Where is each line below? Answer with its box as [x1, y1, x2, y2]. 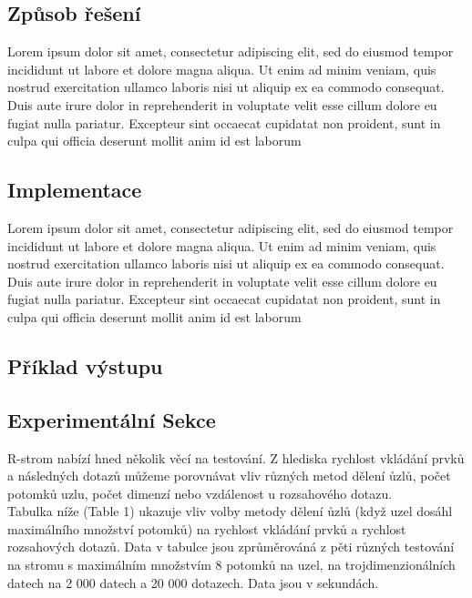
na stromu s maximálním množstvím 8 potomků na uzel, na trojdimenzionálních [7, 555, 456, 574]
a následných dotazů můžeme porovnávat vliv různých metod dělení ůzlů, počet [7, 466, 451, 485]
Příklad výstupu [7, 351, 163, 380]
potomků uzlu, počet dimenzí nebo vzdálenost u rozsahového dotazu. [7, 483, 393, 502]
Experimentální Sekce [7, 405, 216, 433]
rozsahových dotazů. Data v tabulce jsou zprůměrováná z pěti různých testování [7, 537, 455, 556]
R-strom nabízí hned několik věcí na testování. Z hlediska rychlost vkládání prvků [7, 448, 465, 467]
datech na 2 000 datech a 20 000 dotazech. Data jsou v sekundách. [7, 573, 379, 592]
